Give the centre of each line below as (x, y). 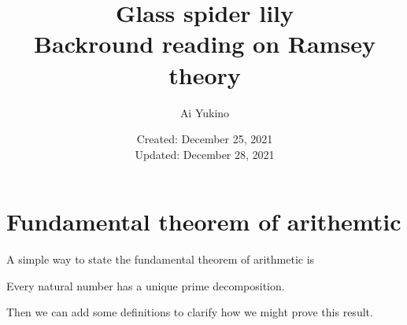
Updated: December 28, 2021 (205, 154)
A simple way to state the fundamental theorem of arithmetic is (161, 259)
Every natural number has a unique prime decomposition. (146, 285)
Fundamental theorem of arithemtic (204, 222)
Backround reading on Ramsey (205, 44)
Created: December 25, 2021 (205, 139)
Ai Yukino (205, 112)
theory (205, 74)
